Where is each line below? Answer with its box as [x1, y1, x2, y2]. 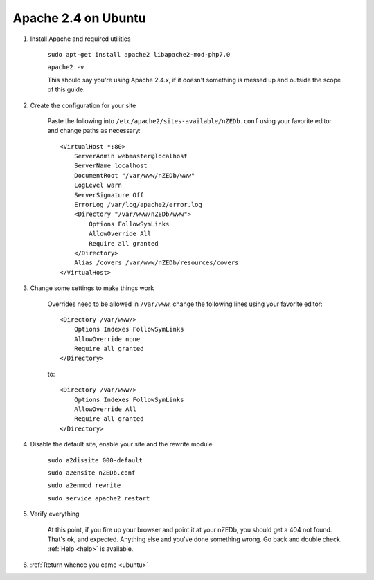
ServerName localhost [73, 162, 148, 170]
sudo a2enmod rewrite [47, 482, 121, 489]
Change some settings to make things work [30, 284, 154, 292]
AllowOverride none [73, 335, 141, 343]
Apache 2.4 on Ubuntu [12, 10, 146, 26]
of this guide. [47, 85, 86, 93]
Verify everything [30, 509, 80, 518]
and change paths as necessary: [47, 127, 141, 135]
